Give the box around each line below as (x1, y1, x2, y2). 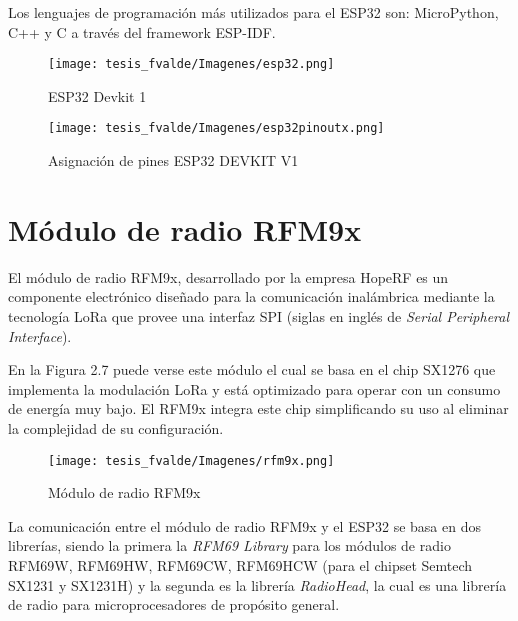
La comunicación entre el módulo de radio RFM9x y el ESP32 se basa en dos (8, 515, 481, 536)
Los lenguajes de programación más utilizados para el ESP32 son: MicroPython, (8, 2, 499, 22)
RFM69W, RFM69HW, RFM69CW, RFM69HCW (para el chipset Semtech (8, 555, 473, 575)
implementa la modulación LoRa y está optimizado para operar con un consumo (8, 378, 501, 399)
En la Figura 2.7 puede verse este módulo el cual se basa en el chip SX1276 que (8, 359, 496, 380)
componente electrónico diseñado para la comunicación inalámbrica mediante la (8, 286, 495, 307)
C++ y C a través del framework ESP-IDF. (8, 21, 276, 42)
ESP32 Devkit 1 (48, 85, 147, 106)
